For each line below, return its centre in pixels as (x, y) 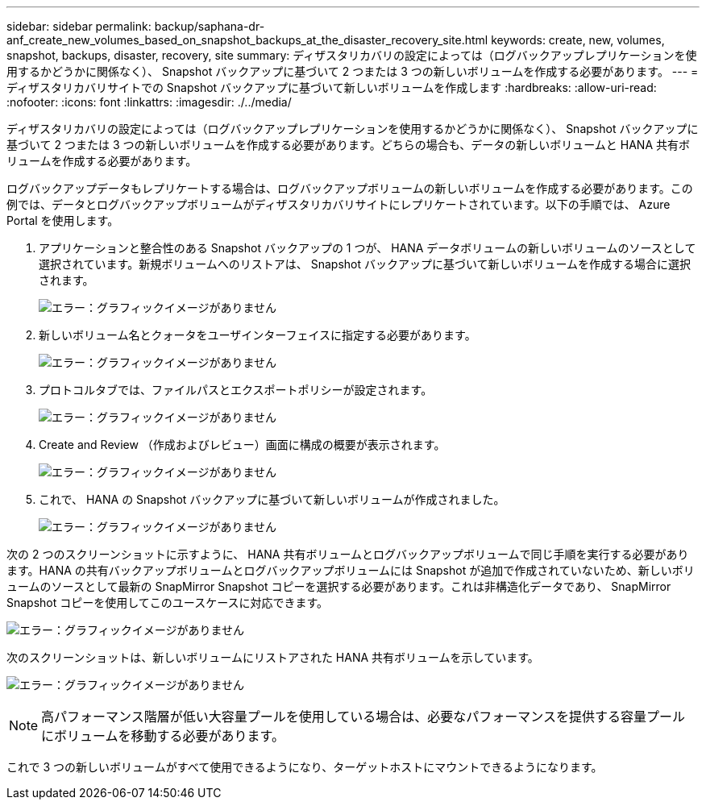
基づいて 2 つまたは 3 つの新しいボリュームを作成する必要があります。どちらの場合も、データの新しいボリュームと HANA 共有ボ (348, 145)
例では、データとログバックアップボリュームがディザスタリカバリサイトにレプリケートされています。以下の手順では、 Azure (338, 204)
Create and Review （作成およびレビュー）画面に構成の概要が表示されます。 (242, 445)
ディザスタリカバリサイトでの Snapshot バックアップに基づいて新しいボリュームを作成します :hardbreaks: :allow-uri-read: (332, 87)
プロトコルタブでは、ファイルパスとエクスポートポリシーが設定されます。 (236, 390)
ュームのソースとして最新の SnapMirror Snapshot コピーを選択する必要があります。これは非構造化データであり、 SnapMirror (339, 586)
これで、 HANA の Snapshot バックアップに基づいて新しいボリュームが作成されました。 (272, 499)
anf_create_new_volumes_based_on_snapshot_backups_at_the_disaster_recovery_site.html (247, 40)
